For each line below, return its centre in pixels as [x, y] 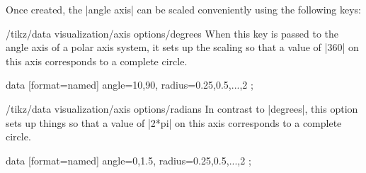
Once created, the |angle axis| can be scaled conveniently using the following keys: [183, 9]
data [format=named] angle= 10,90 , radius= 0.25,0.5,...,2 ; [130, 85]
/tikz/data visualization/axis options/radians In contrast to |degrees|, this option [182, 108]
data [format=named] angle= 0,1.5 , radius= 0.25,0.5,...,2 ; [128, 160]
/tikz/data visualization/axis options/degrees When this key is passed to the [172, 33]
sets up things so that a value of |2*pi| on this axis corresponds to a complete [174, 122]
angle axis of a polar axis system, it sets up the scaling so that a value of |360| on [182, 47]
